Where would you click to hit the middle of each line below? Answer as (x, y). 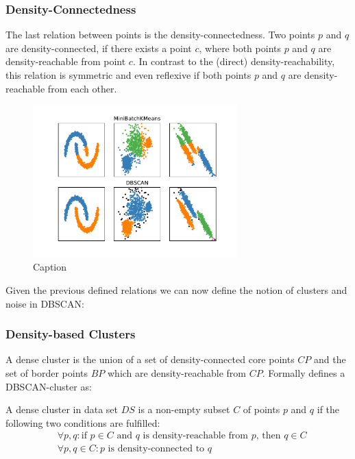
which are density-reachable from (177, 372)
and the (330, 359)
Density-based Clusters (71, 334)
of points (261, 409)
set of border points (47, 372)
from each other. (82, 88)
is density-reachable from (195, 436)
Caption (50, 267)
